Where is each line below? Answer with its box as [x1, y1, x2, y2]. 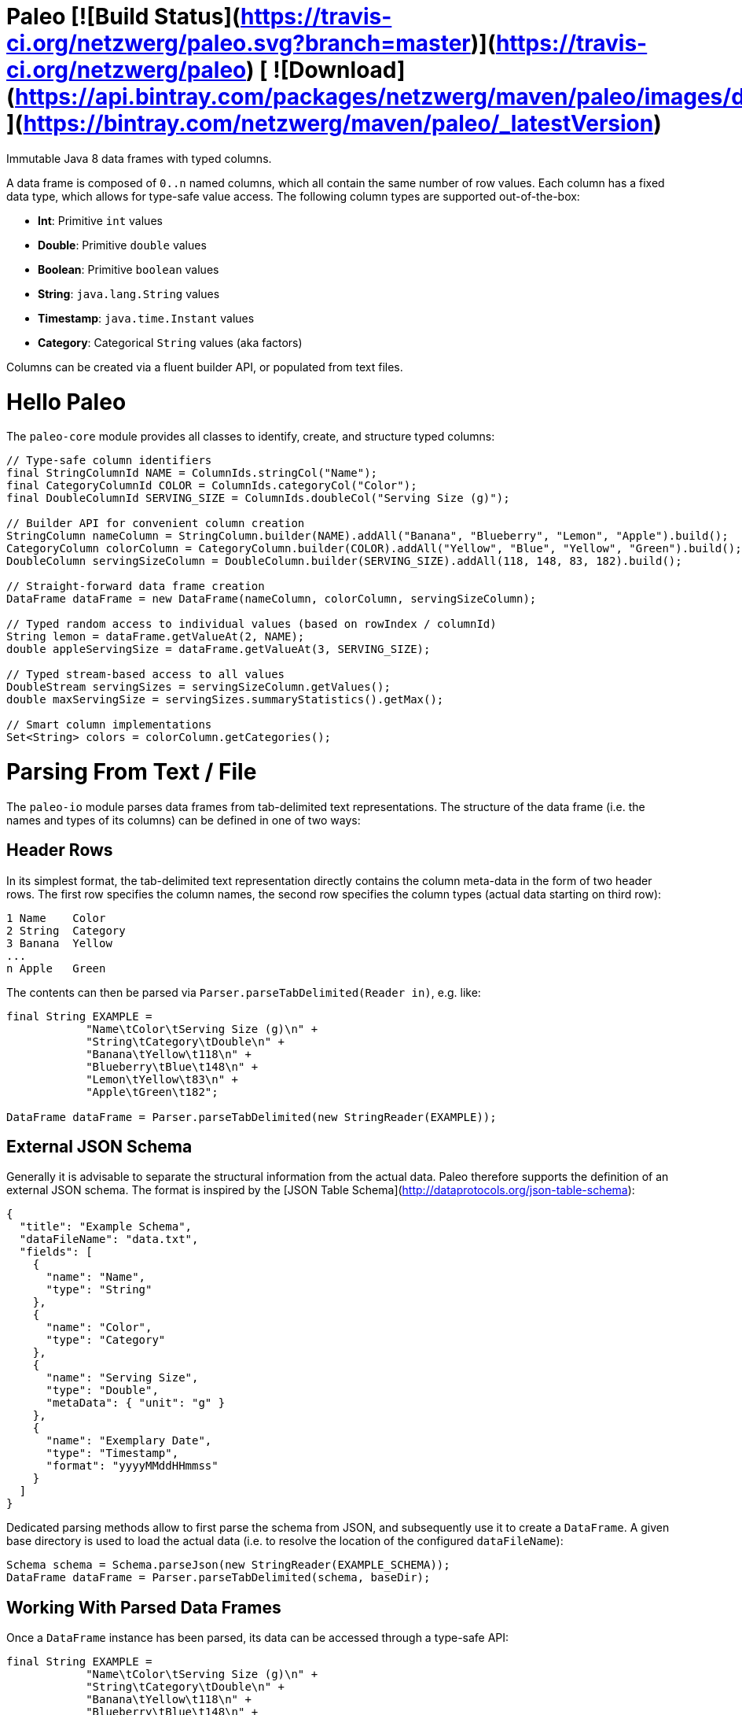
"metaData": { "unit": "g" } [46, 1396, 226, 1410]
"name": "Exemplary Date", [46, 1434, 212, 1448]
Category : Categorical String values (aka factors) [38, 335, 303, 349]
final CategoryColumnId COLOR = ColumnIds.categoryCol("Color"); [6, 479, 417, 492]
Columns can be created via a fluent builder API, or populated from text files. [6, 360, 403, 374]
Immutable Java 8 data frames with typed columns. [6, 151, 272, 165]
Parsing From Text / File [6, 758, 257, 785]
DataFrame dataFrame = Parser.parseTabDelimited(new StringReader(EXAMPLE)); [6, 1110, 497, 1123]
